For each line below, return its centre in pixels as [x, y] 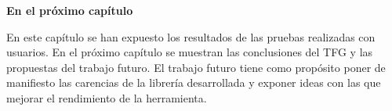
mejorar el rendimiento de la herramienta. [107, 97]
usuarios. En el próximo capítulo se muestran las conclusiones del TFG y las [190, 52]
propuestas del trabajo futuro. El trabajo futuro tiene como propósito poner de [196, 67]
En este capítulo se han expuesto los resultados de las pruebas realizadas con [191, 36]
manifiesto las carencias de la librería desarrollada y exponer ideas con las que [194, 82]
